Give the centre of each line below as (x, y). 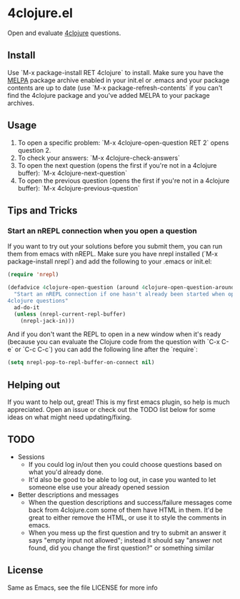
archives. (21, 103)
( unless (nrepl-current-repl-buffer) (70, 314)
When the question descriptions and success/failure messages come (130, 502)
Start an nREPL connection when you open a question (102, 231)
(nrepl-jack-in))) (47, 321)
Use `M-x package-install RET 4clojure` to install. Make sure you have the (115, 72)
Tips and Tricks (42, 210)
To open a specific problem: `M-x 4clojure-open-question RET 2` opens (123, 142)
